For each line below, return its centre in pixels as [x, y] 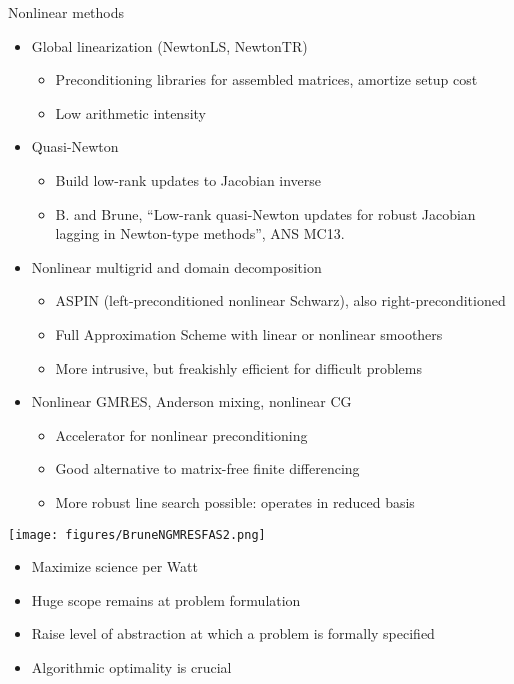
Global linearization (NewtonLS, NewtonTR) [169, 45]
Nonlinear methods [66, 12]
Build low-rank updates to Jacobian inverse [188, 179]
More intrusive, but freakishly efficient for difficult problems [238, 367]
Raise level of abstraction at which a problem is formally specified [233, 633]
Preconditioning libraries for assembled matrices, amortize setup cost [266, 79]
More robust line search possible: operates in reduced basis [235, 501]
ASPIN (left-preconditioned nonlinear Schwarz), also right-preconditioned [280, 300]
